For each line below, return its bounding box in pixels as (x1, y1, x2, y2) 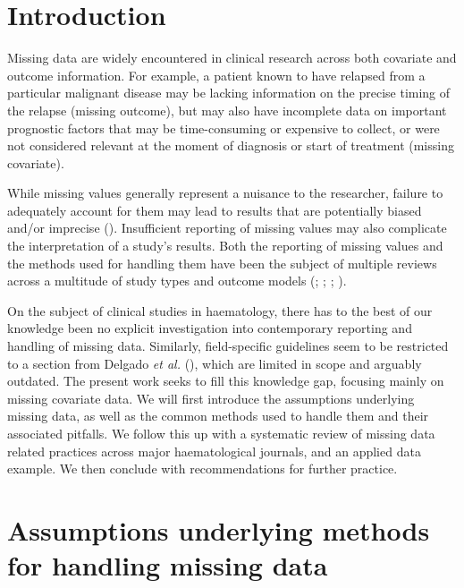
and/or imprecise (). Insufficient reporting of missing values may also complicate (7, 218, 447, 237)
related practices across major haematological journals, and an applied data (7, 441, 421, 460)
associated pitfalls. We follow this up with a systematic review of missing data (7, 424, 435, 442)
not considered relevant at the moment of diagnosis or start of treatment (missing (7, 136, 454, 155)
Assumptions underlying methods (7, 511, 430, 548)
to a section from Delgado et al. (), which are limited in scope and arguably (7, 354, 422, 372)
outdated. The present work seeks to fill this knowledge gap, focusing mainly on (7, 371, 444, 390)
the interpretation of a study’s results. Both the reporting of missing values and (7, 236, 443, 255)
